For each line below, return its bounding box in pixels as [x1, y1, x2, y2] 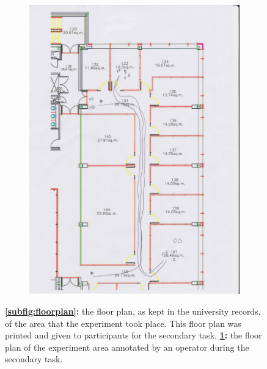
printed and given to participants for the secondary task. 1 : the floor [5, 329, 262, 342]
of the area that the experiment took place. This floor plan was [5, 316, 241, 329]
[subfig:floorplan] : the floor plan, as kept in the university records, [5, 305, 261, 318]
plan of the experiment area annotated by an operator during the [5, 340, 249, 353]
